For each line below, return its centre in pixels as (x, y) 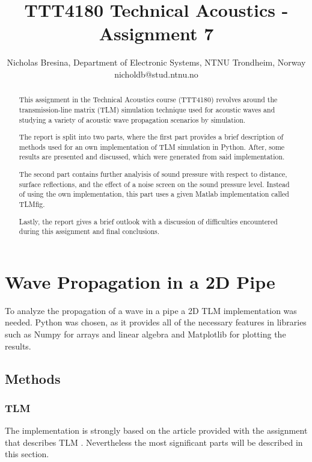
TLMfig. (32, 204)
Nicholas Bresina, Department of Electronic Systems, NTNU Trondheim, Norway (156, 62)
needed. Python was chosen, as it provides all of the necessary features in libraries (156, 322)
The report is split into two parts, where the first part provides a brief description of (151, 137)
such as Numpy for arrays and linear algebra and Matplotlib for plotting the (145, 334)
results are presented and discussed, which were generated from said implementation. (152, 157)
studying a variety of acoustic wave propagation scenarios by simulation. (132, 119)
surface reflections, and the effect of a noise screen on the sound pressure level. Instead (154, 184)
